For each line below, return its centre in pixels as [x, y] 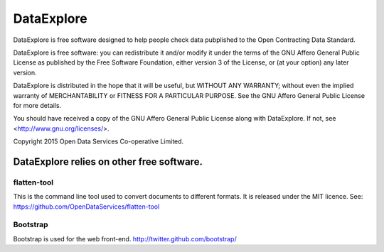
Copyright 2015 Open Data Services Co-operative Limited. [98, 141]
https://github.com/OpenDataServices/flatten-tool [86, 207]
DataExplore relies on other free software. [108, 161]
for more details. [37, 105]
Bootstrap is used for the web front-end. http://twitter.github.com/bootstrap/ [125, 239]
